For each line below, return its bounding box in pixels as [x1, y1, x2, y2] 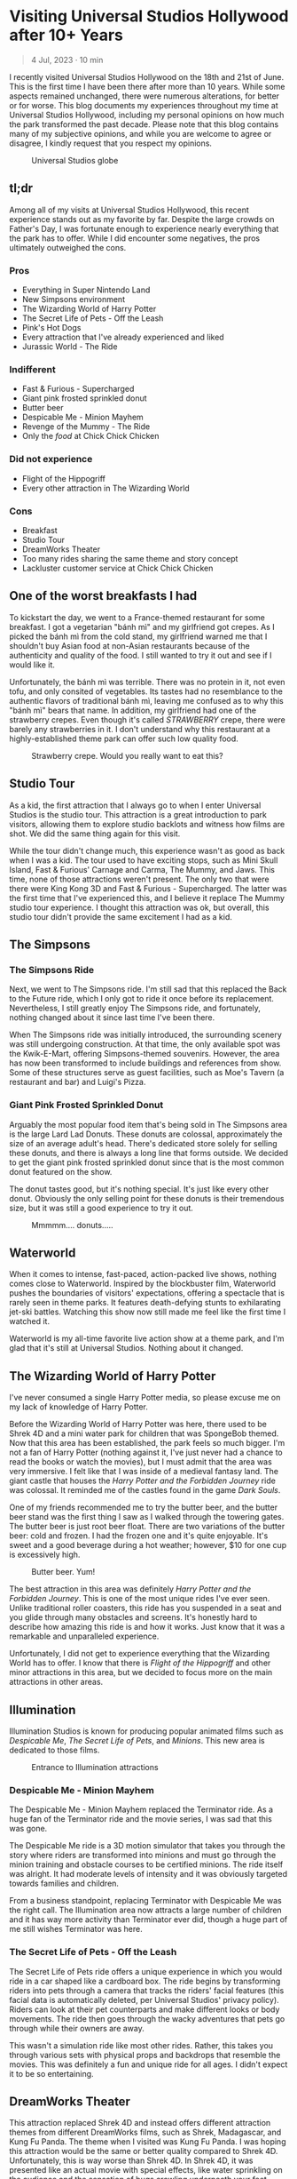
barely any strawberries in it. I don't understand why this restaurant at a [9, 723, 270, 734]
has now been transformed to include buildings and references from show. [9, 1058, 282, 1068]
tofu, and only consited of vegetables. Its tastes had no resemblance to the [9, 686, 284, 697]
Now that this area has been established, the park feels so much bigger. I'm [9, 1438, 285, 1449]
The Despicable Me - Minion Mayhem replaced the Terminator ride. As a [9, 1804, 273, 1815]
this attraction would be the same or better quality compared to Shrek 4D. [9, 2146, 278, 2157]
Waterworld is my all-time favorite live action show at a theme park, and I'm [9, 1333, 285, 1344]
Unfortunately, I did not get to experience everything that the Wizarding [9, 1648, 270, 1659]
